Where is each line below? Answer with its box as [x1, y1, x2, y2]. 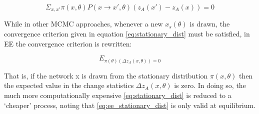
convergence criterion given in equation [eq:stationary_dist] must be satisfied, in [4, 28, 250, 39]
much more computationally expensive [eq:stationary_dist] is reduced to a [4, 89, 231, 100]
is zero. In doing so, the [174, 80, 246, 90]
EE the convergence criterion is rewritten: [4, 38, 132, 48]
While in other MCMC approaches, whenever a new [4, 18, 163, 29]
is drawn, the [189, 18, 230, 29]
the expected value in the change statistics [4, 80, 134, 90]
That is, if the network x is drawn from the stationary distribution [4, 70, 208, 80]
